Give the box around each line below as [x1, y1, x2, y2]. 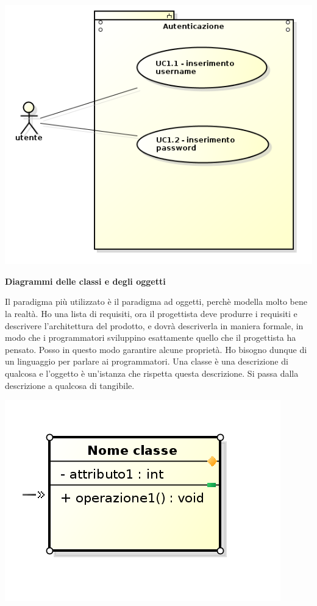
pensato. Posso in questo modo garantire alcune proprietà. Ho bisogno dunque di [5, 343, 307, 355]
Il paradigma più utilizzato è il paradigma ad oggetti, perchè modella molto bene [5, 295, 307, 308]
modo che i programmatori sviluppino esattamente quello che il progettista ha [5, 331, 296, 344]
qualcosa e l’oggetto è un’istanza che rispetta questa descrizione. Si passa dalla [5, 367, 299, 380]
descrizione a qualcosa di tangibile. [5, 379, 135, 391]
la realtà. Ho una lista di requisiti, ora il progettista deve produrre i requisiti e [5, 307, 297, 320]
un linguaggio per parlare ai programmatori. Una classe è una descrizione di [5, 355, 288, 368]
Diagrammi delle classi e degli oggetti [5, 274, 166, 287]
